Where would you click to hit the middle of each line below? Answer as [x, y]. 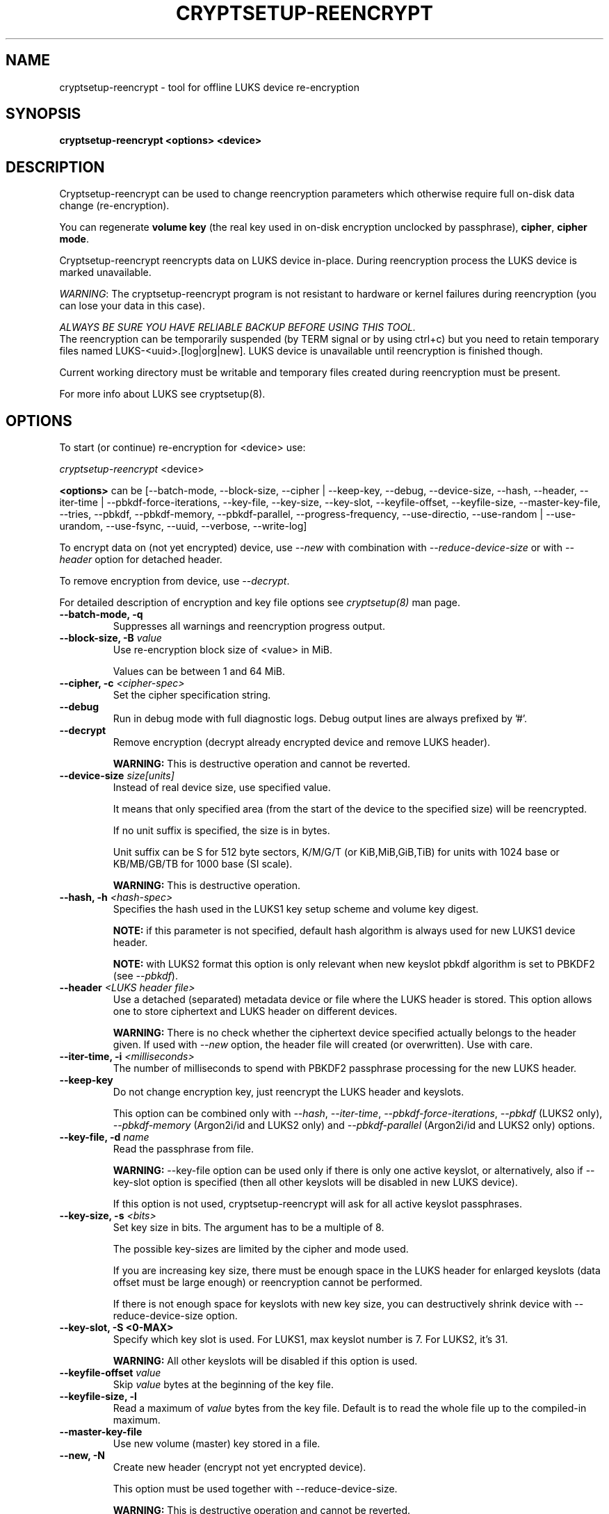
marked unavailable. [105, 272]
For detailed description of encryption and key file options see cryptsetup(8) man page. [260, 603]
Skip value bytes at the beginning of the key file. [224, 1385]
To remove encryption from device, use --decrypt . [174, 581]
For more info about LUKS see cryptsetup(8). [162, 394]
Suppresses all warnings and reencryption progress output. [249, 626]
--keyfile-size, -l [98, 1397]
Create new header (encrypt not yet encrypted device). [239, 1467]
